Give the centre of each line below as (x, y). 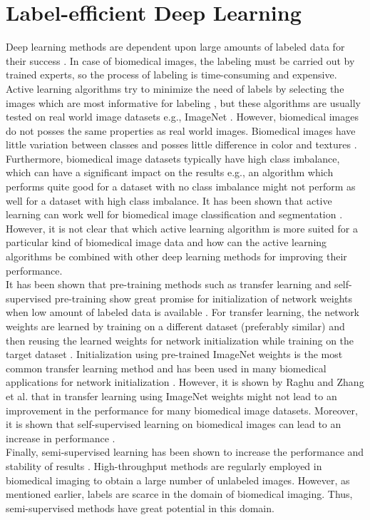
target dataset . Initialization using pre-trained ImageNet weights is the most (174, 354)
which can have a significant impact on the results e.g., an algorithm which (170, 172)
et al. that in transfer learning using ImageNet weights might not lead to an (171, 396)
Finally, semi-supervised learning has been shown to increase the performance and (185, 452)
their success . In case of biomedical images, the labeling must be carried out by (180, 60)
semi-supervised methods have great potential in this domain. (140, 508)
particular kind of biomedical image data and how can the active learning (166, 242)
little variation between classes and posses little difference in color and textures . (181, 144)
